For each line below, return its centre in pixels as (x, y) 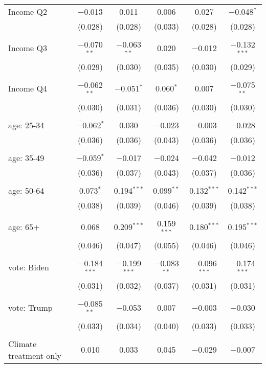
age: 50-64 (26, 190)
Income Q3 (28, 48)
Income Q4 (28, 88)
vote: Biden (29, 267)
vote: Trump (30, 307)
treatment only (35, 355)
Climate (23, 343)
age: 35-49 (26, 157)
